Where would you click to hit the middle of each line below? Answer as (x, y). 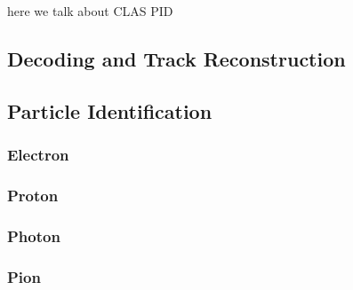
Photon (34, 235)
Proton (33, 195)
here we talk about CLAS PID (90, 11)
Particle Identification (110, 110)
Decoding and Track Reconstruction (176, 58)
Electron (38, 155)
